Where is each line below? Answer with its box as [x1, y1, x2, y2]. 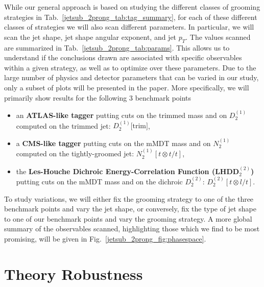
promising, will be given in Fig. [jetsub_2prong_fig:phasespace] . [4, 233, 206, 244]
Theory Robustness [4, 263, 143, 284]
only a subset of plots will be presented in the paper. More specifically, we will [4, 82, 249, 92]
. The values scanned [185, 31, 251, 42]
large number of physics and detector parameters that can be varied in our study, [4, 72, 259, 83]
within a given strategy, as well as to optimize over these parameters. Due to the [4, 62, 256, 73]
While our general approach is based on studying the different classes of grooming [4, 2, 260, 12]
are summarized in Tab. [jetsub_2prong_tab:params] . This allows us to [4, 42, 230, 53]
